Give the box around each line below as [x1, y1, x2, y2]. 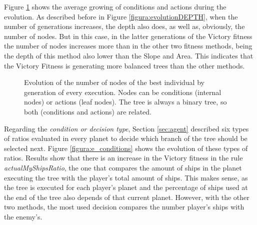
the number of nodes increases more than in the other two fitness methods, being [4, 40, 252, 51]
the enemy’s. [4, 211, 42, 221]
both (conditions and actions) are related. [24, 106, 151, 116]
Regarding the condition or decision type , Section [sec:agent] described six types [4, 123, 249, 133]
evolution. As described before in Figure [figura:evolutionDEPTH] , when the [4, 11, 238, 21]
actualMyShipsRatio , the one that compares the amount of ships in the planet [4, 162, 242, 172]
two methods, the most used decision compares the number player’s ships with [4, 201, 244, 212]
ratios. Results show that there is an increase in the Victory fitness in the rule [4, 152, 243, 163]
